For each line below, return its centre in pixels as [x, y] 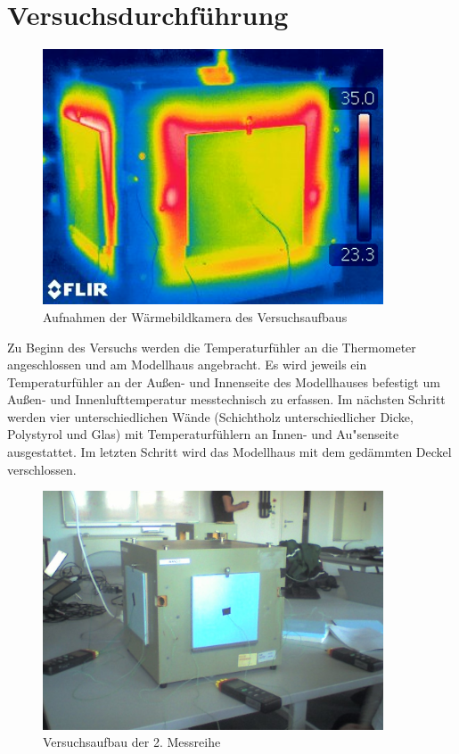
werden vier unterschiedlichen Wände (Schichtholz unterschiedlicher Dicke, [210, 416]
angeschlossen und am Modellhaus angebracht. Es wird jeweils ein [187, 365]
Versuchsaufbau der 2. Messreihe [132, 742]
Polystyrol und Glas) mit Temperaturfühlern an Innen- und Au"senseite [203, 434]
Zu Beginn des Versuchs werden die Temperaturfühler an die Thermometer [212, 347]
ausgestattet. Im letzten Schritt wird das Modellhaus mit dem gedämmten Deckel [229, 452]
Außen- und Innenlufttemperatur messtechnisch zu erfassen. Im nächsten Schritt [226, 399]
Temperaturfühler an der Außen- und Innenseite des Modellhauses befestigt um [224, 381]
